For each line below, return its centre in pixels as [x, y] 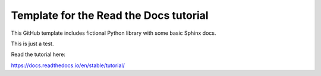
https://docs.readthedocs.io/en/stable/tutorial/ [68, 65]
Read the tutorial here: [38, 54]
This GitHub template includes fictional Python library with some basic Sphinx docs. [114, 33]
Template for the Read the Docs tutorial [110, 15]
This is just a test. [32, 44]
